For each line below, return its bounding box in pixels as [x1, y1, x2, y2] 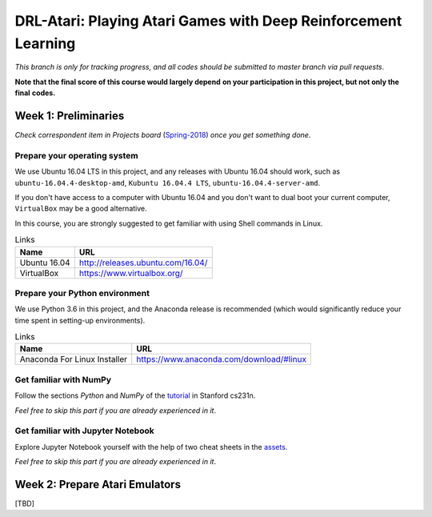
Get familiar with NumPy [14, 374, 112, 385]
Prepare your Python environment [14, 287, 150, 299]
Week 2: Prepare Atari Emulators [14, 477, 182, 491]
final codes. [14, 88, 56, 98]
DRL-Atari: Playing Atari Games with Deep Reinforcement [14, 12, 402, 30]
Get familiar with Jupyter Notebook [14, 425, 155, 436]
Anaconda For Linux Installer [19, 354, 128, 365]
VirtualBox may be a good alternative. [14, 204, 147, 214]
